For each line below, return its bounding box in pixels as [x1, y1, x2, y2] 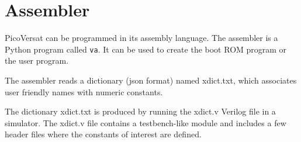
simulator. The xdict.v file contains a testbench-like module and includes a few [5, 116, 286, 129]
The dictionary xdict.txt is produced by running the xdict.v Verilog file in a [5, 105, 276, 117]
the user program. [5, 54, 69, 67]
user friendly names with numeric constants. [5, 85, 163, 98]
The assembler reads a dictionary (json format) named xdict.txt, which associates [5, 74, 297, 86]
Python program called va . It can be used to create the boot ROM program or [5, 43, 287, 55]
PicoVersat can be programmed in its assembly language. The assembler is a [5, 32, 278, 44]
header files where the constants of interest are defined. [5, 128, 202, 140]
